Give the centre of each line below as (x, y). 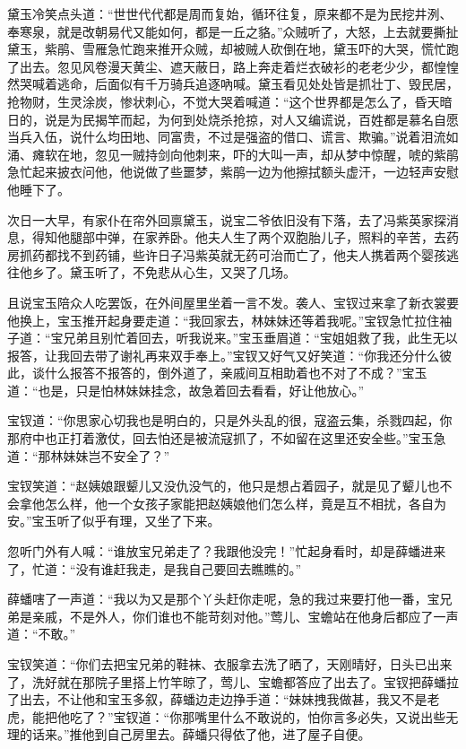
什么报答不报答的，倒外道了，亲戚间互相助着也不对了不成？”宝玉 (236, 373)
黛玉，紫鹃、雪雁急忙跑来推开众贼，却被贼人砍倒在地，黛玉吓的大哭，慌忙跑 (233, 49)
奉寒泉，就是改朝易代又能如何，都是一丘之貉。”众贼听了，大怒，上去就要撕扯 (233, 31)
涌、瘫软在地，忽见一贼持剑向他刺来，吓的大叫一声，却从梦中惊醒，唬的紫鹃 (233, 154)
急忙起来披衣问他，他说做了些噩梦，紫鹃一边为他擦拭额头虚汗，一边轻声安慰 (233, 172)
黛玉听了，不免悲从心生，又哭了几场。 (182, 272)
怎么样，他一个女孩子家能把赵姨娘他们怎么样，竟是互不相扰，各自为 (245, 503)
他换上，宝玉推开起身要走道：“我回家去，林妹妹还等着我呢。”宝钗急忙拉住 (224, 320)
